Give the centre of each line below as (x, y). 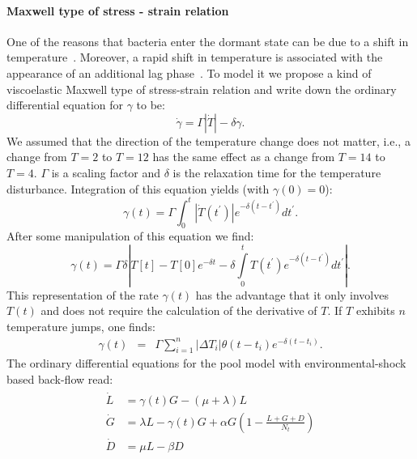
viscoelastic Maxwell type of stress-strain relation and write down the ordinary (202, 89)
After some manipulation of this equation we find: (130, 236)
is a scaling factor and (106, 172)
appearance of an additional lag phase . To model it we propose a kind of (189, 72)
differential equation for (65, 105)
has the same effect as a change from (244, 157)
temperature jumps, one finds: (81, 326)
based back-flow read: (60, 379)
